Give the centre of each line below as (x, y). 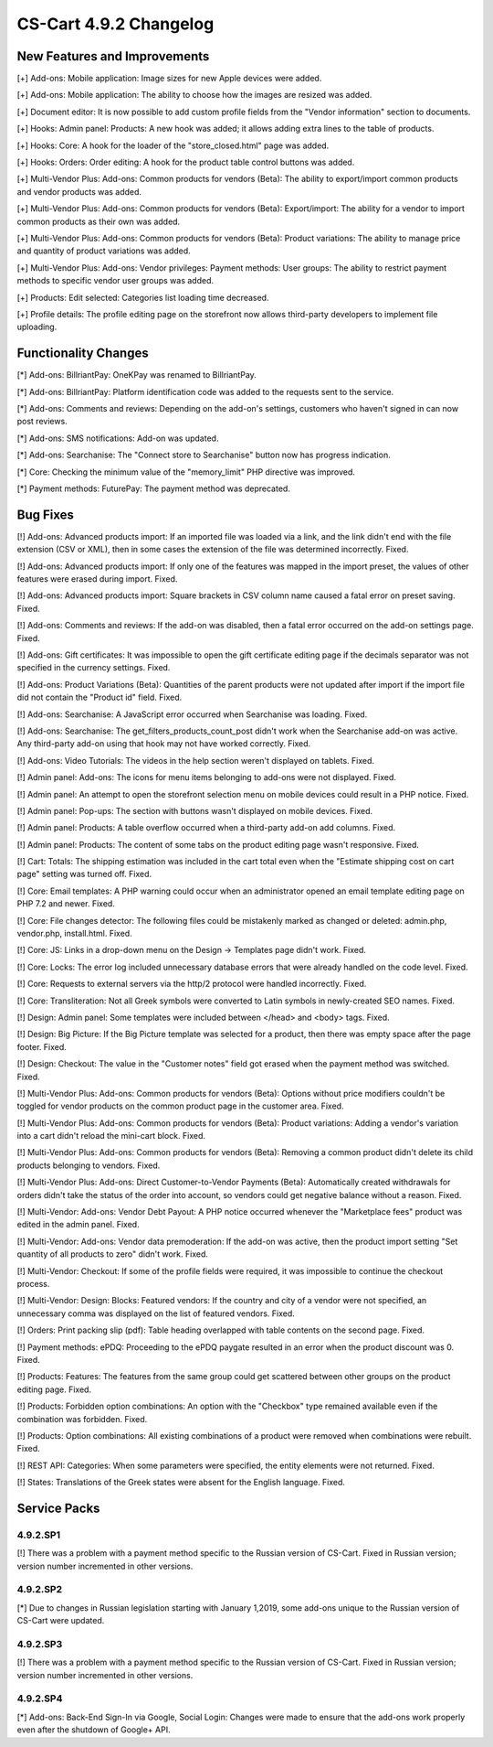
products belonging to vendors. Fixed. (89, 1165)
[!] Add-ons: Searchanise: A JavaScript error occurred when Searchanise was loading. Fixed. (192, 714)
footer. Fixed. (42, 1046)
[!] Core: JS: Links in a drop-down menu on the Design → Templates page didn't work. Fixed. (192, 950)
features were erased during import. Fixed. (97, 579)
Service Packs (58, 1508)
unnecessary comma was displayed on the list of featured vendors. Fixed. (156, 1313)
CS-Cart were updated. (61, 1621)
